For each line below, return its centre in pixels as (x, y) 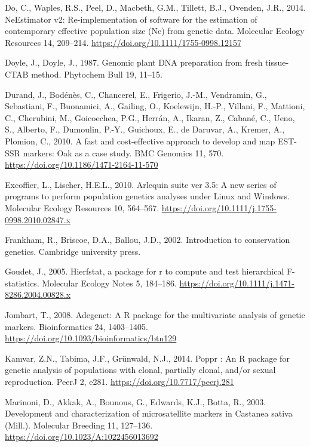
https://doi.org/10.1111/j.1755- (219, 207)
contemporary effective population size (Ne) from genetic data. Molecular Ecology (155, 31)
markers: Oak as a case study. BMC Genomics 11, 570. (123, 152)
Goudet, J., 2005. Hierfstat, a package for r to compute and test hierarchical (145, 271)
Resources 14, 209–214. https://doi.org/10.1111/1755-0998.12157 (123, 42)
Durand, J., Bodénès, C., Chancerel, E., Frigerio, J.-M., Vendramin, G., (136, 94)
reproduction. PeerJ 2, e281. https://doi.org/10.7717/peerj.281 (119, 382)
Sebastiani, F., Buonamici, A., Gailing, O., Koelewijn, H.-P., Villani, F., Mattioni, (155, 106)
